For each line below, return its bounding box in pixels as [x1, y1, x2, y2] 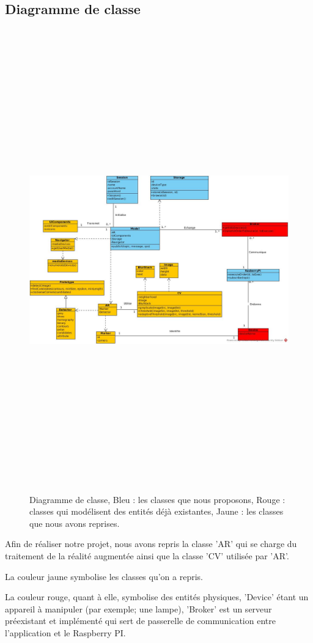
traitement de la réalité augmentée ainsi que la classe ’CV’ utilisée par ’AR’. [5, 549, 289, 562]
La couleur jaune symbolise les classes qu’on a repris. [5, 570, 203, 582]
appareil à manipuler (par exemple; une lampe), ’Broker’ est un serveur [5, 602, 272, 615]
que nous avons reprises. [29, 516, 120, 529]
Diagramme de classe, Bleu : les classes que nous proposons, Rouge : [29, 493, 285, 505]
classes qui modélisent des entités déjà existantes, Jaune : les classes [29, 505, 284, 518]
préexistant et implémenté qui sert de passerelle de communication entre [5, 614, 276, 627]
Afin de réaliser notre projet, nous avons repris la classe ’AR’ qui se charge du [5, 537, 297, 550]
